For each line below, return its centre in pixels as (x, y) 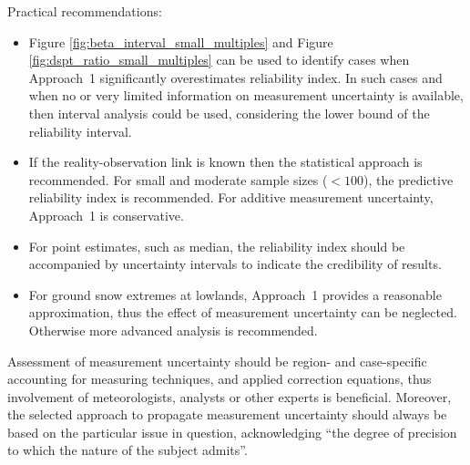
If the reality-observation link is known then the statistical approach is (225, 162)
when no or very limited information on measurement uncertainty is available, (246, 95)
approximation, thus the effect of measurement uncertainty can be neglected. (243, 312)
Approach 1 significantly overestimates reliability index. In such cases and (235, 77)
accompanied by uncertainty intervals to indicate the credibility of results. (235, 264)
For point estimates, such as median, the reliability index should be (217, 246)
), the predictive (409, 179)
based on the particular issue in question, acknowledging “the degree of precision (232, 432)
